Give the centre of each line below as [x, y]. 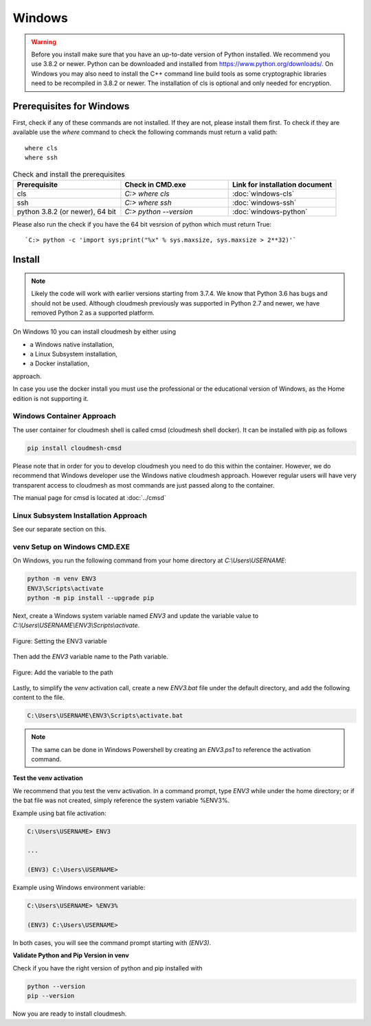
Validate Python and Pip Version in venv [71, 955]
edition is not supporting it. [51, 398]
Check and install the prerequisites [69, 174]
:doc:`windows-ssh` [265, 203]
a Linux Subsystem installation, [74, 354]
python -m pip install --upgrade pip [91, 598]
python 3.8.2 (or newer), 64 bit [66, 212]
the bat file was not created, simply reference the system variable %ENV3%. [121, 801]
